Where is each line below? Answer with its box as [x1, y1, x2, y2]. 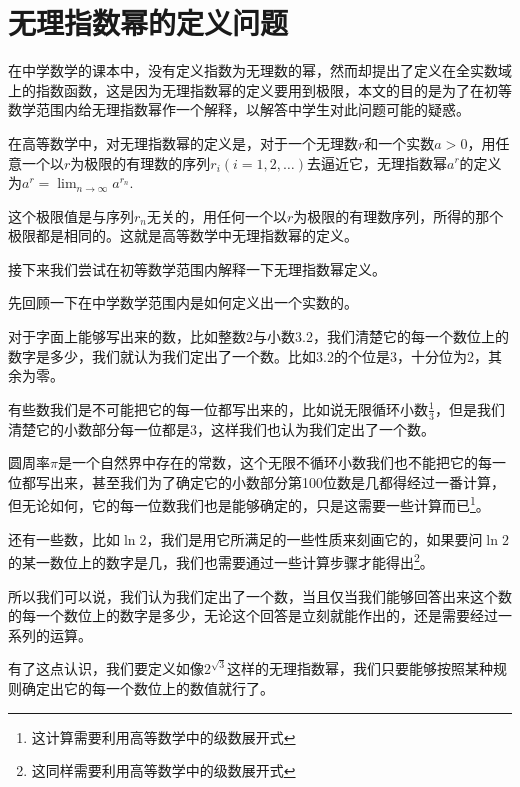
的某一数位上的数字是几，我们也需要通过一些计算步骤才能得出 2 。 [8, 549, 434, 572]
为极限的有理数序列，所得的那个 [293, 205, 504, 226]
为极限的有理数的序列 [70, 152, 211, 173]
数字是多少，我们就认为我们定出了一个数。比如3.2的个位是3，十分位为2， [8, 345, 488, 366]
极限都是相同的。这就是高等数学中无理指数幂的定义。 [8, 225, 358, 246]
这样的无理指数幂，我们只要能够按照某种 [227, 658, 494, 679]
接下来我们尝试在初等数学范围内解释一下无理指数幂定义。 [8, 258, 386, 279]
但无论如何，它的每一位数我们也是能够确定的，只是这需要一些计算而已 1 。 [8, 492, 490, 516]
